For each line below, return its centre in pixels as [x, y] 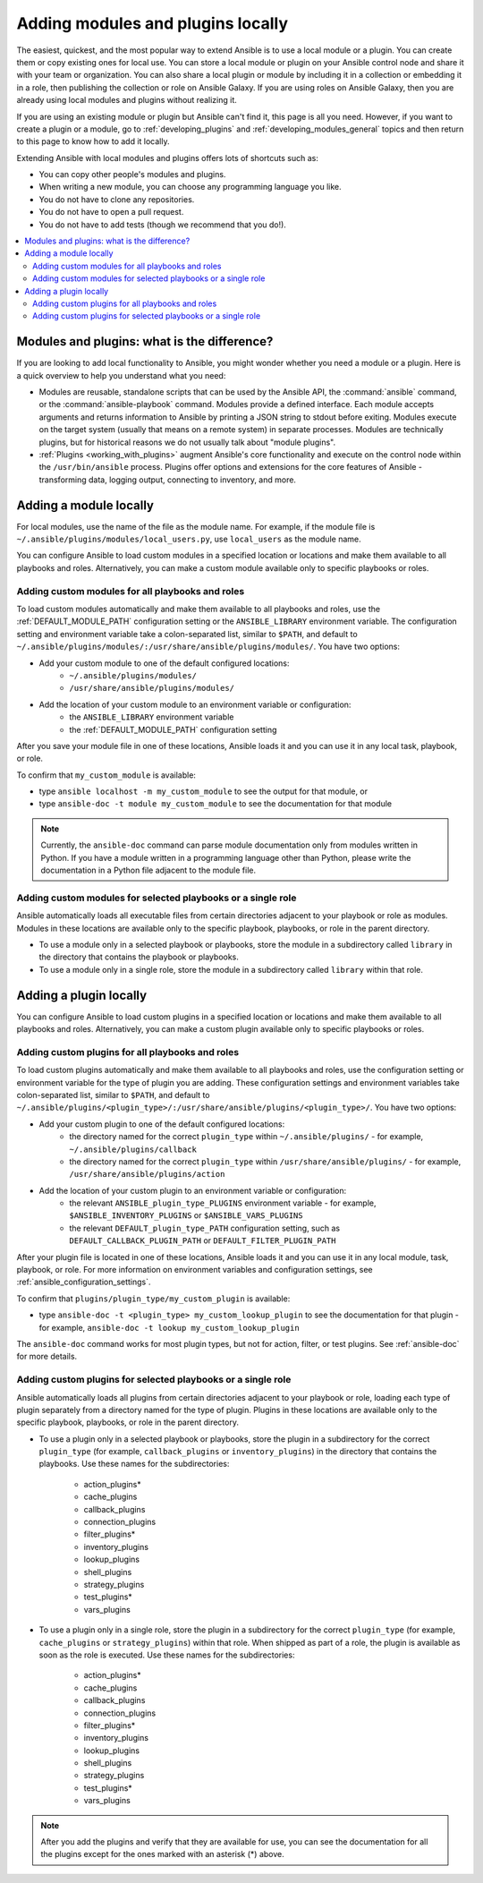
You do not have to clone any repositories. [117, 199]
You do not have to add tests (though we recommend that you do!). [162, 225]
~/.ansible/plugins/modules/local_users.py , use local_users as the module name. [189, 539]
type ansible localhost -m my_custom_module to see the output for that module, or [203, 791]
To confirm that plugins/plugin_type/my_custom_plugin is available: [153, 1299]
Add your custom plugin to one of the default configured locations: [162, 1124]
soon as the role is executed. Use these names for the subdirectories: [167, 1655]
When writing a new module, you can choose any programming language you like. [190, 187]
